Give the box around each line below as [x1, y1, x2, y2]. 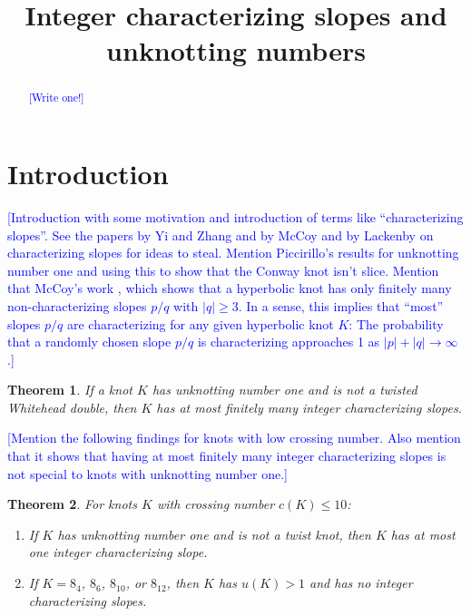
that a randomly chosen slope [7, 332, 172, 351]
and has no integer [309, 573, 413, 592]
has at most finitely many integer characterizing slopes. [156, 397, 462, 416]
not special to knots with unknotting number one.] [7, 464, 289, 483]
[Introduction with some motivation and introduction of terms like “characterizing [7, 207, 464, 226]
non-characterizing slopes [7, 296, 147, 315]
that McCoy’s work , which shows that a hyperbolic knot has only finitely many [7, 279, 452, 298]
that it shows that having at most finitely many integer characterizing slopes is [7, 446, 446, 465]
